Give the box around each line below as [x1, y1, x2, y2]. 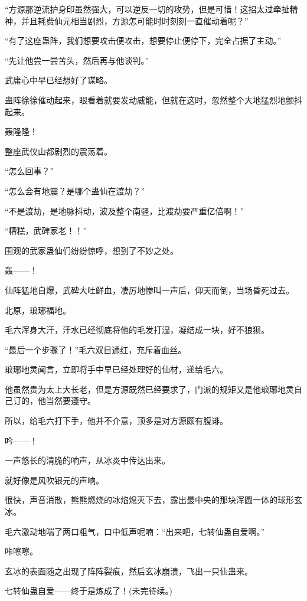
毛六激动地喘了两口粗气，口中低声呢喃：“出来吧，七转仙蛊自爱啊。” [5, 525, 265, 537]
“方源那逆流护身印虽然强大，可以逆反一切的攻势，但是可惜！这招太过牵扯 [5, 3, 290, 15]
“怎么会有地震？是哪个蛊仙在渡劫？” [5, 184, 145, 197]
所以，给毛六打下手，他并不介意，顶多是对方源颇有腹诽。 [5, 414, 228, 427]
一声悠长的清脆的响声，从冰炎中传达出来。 [5, 454, 170, 466]
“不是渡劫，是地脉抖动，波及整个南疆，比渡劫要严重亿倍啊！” [5, 204, 244, 217]
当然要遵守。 [45, 394, 96, 407]
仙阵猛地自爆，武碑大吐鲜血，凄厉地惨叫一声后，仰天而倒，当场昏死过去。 [5, 283, 294, 296]
